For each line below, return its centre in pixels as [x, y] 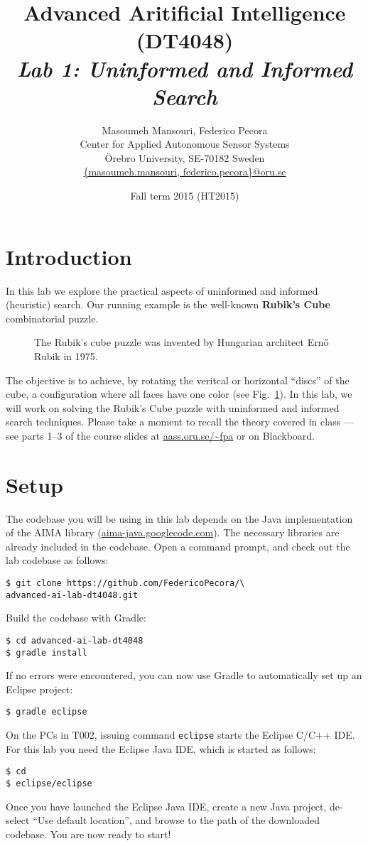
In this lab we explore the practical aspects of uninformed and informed [162, 290]
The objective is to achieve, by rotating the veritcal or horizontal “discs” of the [178, 380]
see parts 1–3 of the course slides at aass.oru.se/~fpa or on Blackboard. [160, 435]
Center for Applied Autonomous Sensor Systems [185, 144]
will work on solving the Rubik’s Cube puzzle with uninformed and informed [173, 407]
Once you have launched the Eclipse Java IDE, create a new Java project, [166, 806]
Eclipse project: [39, 689]
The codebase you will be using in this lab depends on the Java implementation [179, 518]
